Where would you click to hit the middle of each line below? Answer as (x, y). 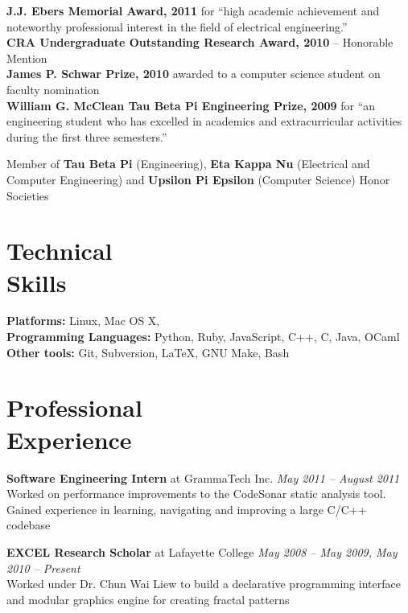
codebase (29, 525)
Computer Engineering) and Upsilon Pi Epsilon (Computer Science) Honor (198, 179)
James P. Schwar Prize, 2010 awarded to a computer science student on (194, 74)
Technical (60, 251)
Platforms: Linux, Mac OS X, (83, 321)
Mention (27, 58)
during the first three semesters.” (87, 136)
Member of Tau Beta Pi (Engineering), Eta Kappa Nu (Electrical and (188, 164)
